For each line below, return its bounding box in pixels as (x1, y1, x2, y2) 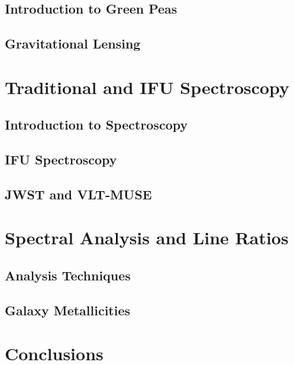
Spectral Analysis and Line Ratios (5, 225, 289, 250)
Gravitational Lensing (5, 34, 141, 53)
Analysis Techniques (5, 266, 131, 285)
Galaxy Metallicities (5, 301, 131, 319)
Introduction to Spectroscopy (5, 115, 188, 134)
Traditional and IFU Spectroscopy (5, 75, 290, 99)
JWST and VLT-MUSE (5, 185, 152, 203)
